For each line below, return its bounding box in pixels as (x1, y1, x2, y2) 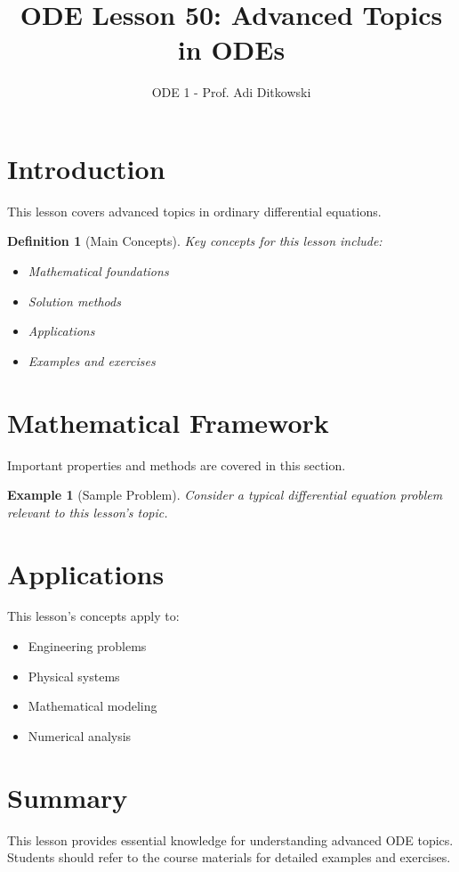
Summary (7, 778, 128, 815)
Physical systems (28, 666, 120, 685)
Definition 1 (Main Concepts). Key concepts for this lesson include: (7, 232, 382, 250)
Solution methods (28, 291, 121, 310)
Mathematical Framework (7, 403, 329, 440)
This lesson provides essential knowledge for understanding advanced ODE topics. (7, 830, 454, 849)
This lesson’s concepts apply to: (7, 607, 180, 625)
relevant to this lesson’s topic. (7, 502, 168, 521)
